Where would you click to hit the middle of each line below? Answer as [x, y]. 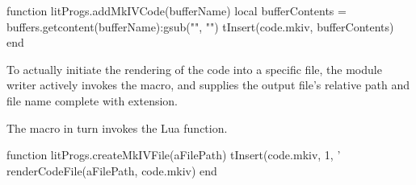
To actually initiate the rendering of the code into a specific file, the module [194, 69]
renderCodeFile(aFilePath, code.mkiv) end [112, 170]
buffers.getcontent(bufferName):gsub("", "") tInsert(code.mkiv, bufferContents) [200, 26]
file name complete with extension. [92, 100]
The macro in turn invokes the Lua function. [117, 127]
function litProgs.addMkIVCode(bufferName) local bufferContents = [176, 10]
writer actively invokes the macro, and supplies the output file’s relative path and [208, 85]
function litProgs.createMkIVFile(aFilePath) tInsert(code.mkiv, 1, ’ [174, 155]
